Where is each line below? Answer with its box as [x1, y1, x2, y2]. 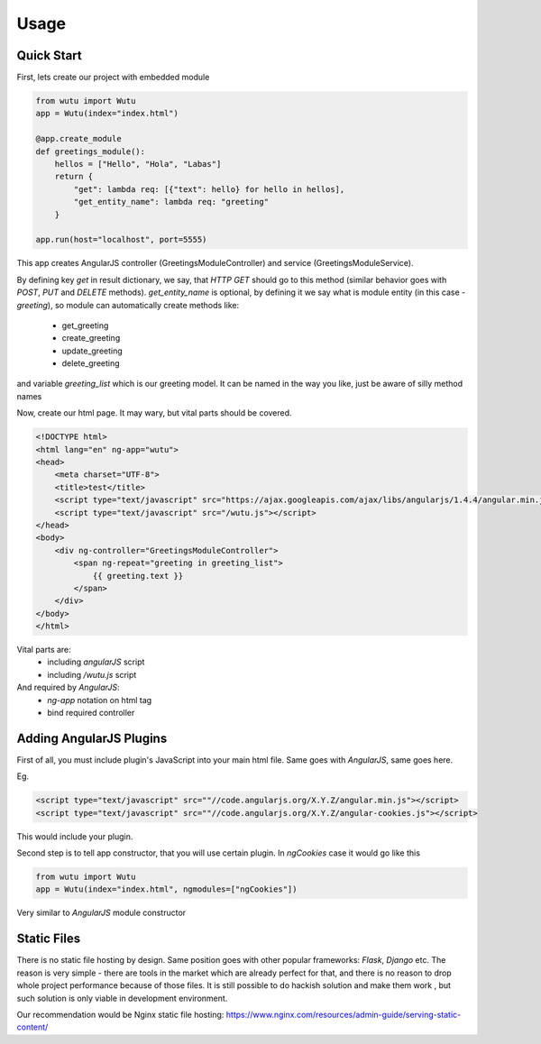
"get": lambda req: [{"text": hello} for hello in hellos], [73, 184, 345, 194]
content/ [16, 1021, 49, 1032]
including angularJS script [47, 656, 145, 667]
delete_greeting [61, 358, 121, 369]
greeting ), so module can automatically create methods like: [16, 299, 239, 310]
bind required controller [47, 708, 135, 719]
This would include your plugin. [16, 830, 133, 842]
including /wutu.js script [47, 669, 137, 680]
